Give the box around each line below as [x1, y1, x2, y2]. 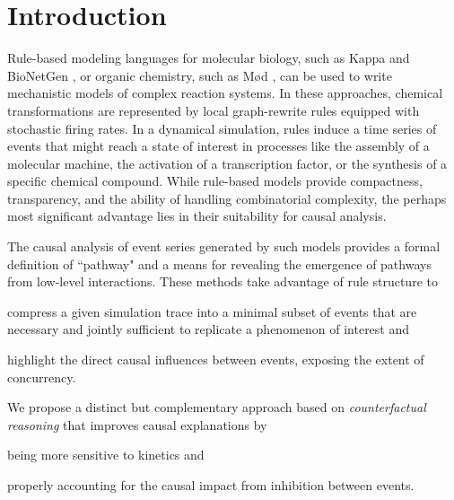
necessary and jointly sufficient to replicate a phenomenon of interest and [7, 320, 410, 338]
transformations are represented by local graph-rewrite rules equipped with [7, 101, 420, 119]
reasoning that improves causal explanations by [7, 415, 267, 434]
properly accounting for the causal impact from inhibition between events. [7, 476, 415, 494]
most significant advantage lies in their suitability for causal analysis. [7, 206, 387, 225]
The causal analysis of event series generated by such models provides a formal [7, 237, 441, 256]
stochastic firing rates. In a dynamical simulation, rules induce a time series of [7, 118, 437, 137]
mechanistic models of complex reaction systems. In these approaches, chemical [7, 83, 443, 102]
